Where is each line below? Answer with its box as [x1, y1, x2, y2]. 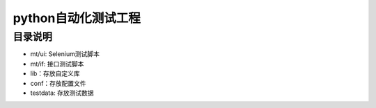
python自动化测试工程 [13, 10, 141, 26]
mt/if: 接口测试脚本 [30, 60, 84, 68]
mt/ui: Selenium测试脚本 [30, 50, 100, 58]
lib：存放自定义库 [30, 69, 80, 78]
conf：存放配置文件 [30, 79, 86, 87]
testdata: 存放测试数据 [30, 89, 94, 97]
